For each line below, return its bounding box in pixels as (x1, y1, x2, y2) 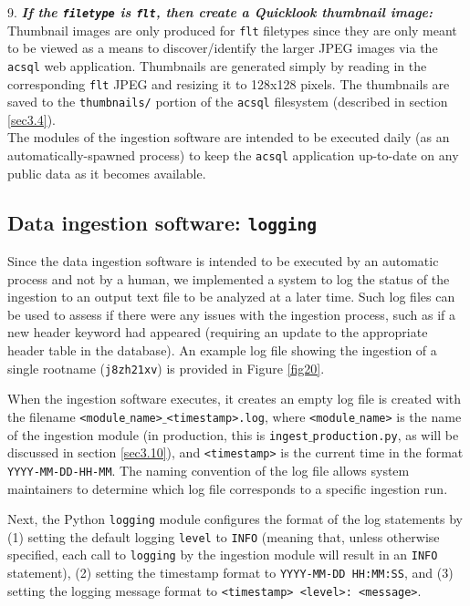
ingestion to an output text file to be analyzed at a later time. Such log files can (7, 287, 455, 306)
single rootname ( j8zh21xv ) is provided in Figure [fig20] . (7, 358, 325, 377)
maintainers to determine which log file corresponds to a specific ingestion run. (7, 478, 448, 498)
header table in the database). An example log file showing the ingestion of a (7, 341, 437, 360)
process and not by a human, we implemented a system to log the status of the (7, 269, 450, 288)
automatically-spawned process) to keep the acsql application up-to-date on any (7, 146, 459, 165)
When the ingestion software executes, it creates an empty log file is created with (7, 389, 462, 408)
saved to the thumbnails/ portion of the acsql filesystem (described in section (7, 92, 448, 111)
